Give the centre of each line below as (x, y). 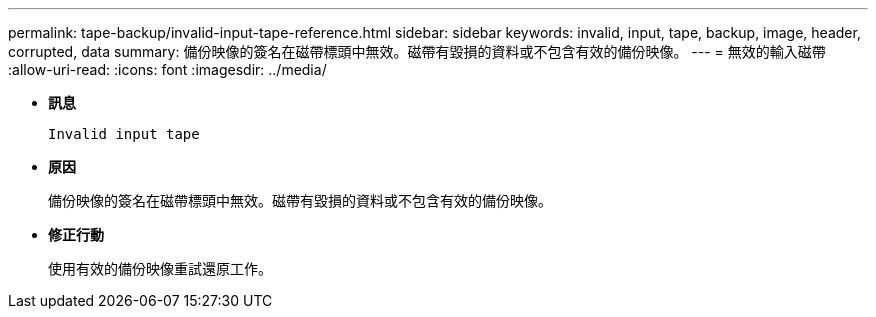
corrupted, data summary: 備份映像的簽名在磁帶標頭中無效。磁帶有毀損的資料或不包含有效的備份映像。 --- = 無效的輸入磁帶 (417, 51)
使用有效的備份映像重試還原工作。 (160, 268)
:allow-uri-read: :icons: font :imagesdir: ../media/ (167, 69)
